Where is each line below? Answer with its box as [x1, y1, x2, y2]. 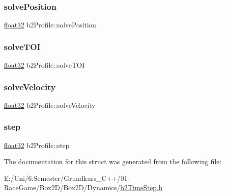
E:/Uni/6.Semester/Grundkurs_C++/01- [4, 172, 130, 183]
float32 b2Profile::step [4, 140, 70, 150]
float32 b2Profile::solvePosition [4, 20, 96, 30]
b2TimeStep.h [120, 182, 163, 193]
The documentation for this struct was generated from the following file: [4, 156, 222, 167]
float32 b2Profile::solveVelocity [4, 99, 96, 110]
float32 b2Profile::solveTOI [4, 60, 85, 70]
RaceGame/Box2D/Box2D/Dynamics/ [4, 182, 120, 193]
